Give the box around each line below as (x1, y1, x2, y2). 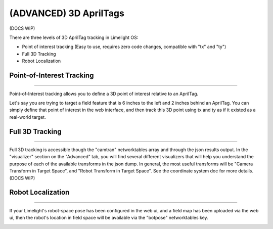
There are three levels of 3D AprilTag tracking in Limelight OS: (9, 34, 139, 40)
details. (238, 168, 254, 174)
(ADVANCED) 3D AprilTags (9, 8, 125, 19)
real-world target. (9, 114, 46, 120)
